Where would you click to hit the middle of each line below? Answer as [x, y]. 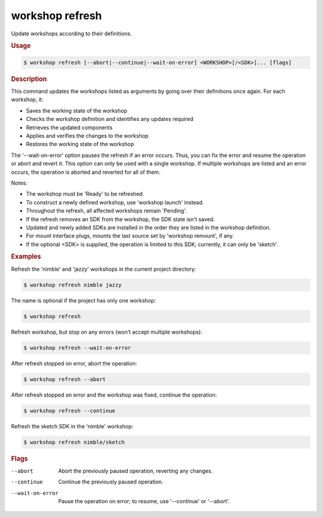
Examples [26, 256]
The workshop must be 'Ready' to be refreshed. [85, 194]
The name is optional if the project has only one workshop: [83, 300]
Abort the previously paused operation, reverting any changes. [135, 471]
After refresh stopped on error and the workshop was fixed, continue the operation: [114, 395]
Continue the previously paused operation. [111, 482]
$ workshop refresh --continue [70, 411]
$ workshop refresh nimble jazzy [73, 285]
